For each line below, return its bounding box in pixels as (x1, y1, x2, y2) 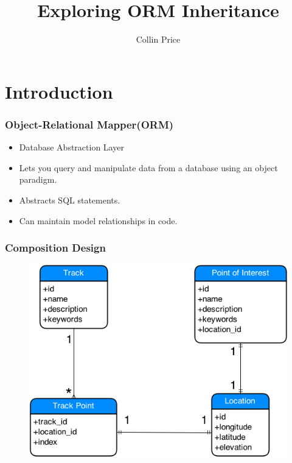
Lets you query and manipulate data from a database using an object (19, 161, 278, 174)
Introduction (5, 79, 113, 104)
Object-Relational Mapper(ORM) (5, 116, 174, 132)
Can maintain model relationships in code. (19, 214, 178, 227)
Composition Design (5, 240, 106, 255)
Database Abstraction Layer (19, 141, 124, 154)
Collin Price (136, 33, 181, 46)
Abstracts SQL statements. (19, 193, 120, 206)
